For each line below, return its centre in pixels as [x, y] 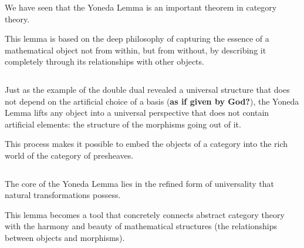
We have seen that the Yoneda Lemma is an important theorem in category [141, 7]
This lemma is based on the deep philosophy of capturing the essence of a [137, 38]
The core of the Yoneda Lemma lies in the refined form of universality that [139, 183]
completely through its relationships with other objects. [104, 61]
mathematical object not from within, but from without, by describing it [136, 50]
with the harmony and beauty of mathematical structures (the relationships [141, 226]
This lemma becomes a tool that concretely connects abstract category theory [145, 214]
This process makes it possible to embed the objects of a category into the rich [146, 144]
